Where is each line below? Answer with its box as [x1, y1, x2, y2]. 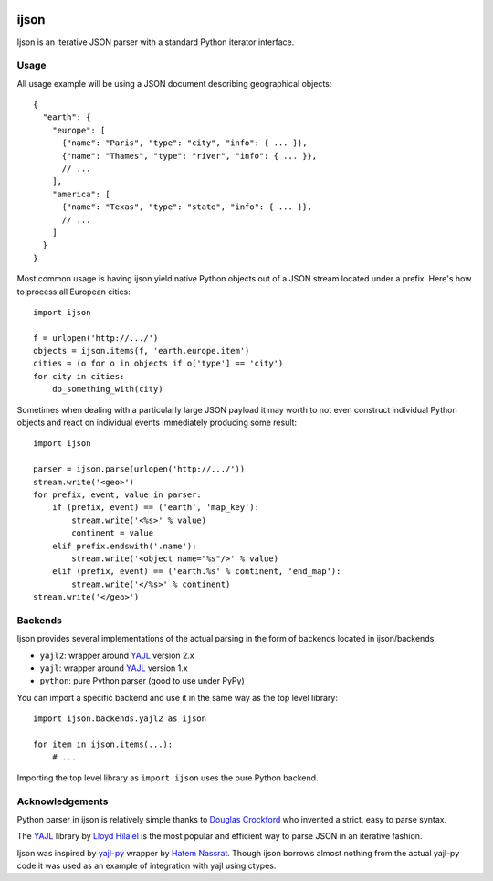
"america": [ [51, 188, 110, 199]
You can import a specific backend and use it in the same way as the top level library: [16, 692, 338, 703]
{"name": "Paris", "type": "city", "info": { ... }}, [61, 138, 308, 148]
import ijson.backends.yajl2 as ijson [33, 714, 207, 724]
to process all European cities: [16, 286, 131, 297]
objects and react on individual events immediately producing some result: [16, 417, 297, 429]
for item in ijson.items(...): [33, 738, 173, 749]
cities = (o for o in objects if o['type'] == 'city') [33, 358, 284, 369]
